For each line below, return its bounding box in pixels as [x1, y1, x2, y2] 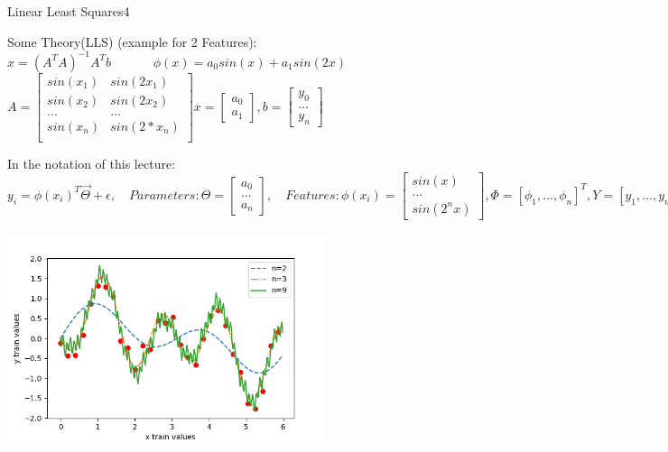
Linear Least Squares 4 [7, 2, 130, 20]
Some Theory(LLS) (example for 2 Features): [7, 32, 257, 51]
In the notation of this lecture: [7, 153, 176, 172]
